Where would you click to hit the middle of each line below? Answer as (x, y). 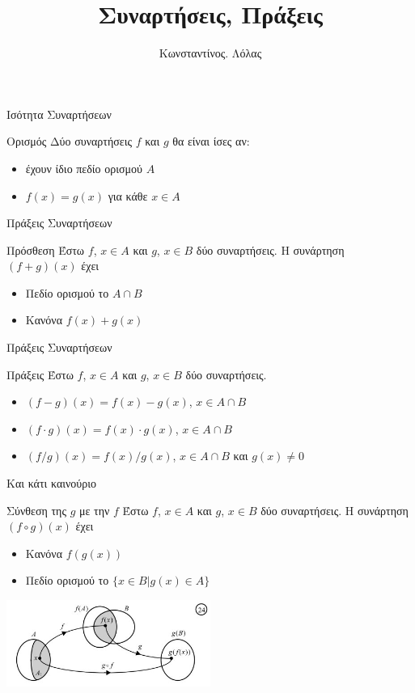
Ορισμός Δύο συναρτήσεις (69, 141)
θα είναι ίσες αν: (211, 141)
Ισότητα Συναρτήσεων (59, 114)
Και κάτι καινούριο (52, 483)
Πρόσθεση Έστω (46, 249)
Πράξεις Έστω (40, 374)
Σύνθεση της (36, 510)
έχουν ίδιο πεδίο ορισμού (84, 168)
